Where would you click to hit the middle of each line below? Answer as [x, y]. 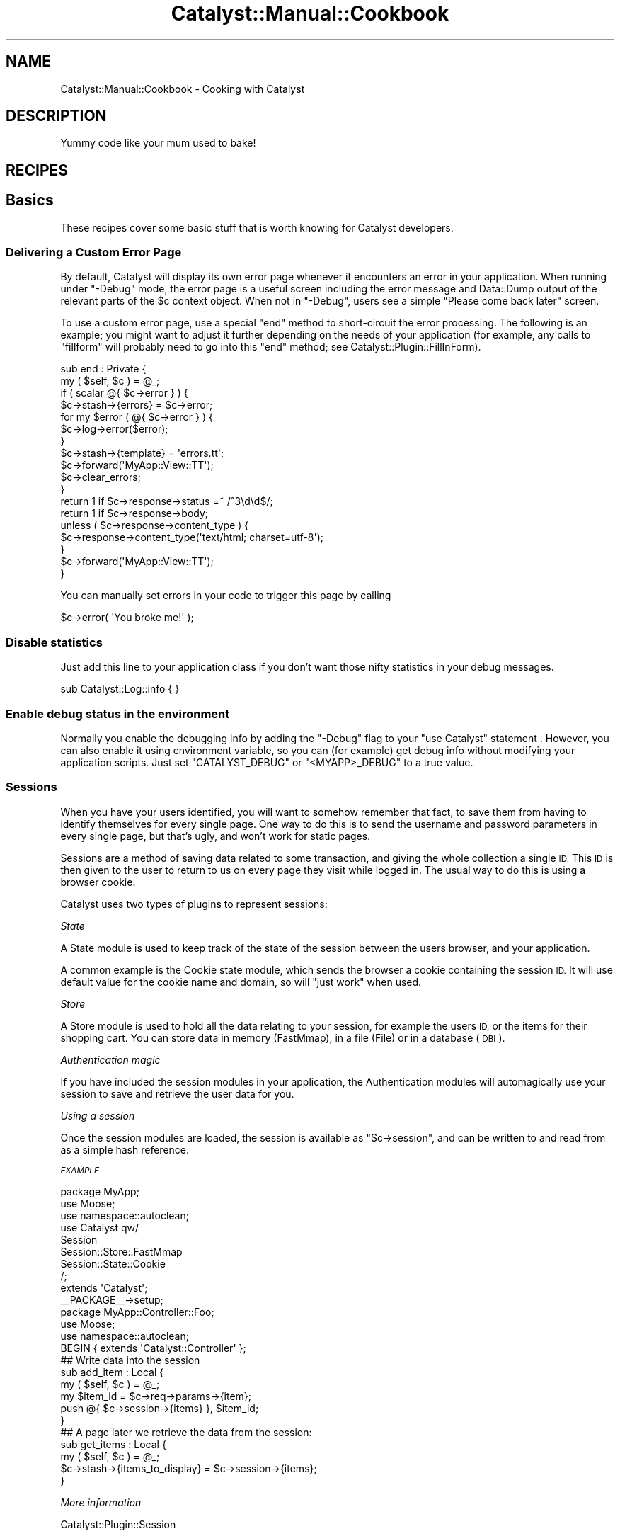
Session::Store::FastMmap [121, 1251]
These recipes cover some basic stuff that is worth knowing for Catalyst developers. [257, 227]
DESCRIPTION [56, 116]
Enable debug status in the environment [118, 713]
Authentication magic [110, 1059]
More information [101, 1502]
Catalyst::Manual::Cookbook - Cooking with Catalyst [183, 89]
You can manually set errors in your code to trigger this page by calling [226, 596]
